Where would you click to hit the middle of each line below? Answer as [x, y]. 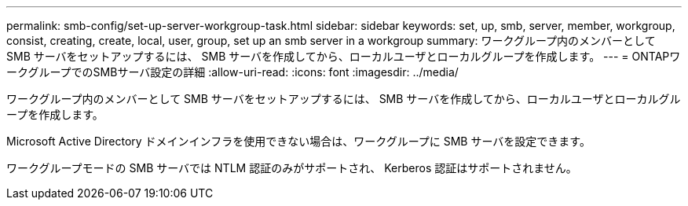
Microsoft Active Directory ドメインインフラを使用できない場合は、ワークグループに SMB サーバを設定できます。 [298, 141]
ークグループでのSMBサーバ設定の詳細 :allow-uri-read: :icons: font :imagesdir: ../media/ [232, 72]
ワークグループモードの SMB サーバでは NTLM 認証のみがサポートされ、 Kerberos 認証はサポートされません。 [292, 168]
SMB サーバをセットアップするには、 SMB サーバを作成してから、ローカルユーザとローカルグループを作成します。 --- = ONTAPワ [344, 56]
